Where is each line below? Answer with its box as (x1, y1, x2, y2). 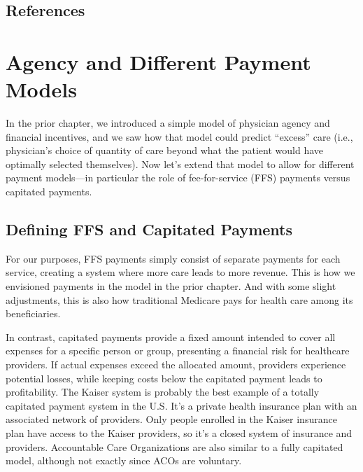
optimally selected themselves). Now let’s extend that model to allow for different (6, 156, 355, 171)
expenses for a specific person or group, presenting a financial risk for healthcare (6, 343, 350, 358)
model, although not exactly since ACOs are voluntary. (6, 453, 242, 468)
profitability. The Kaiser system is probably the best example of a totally (6, 384, 320, 399)
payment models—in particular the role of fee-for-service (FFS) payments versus (6, 170, 350, 185)
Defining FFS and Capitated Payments (6, 218, 293, 240)
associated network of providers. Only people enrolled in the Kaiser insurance (6, 412, 337, 426)
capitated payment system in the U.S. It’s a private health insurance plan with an (6, 398, 357, 412)
